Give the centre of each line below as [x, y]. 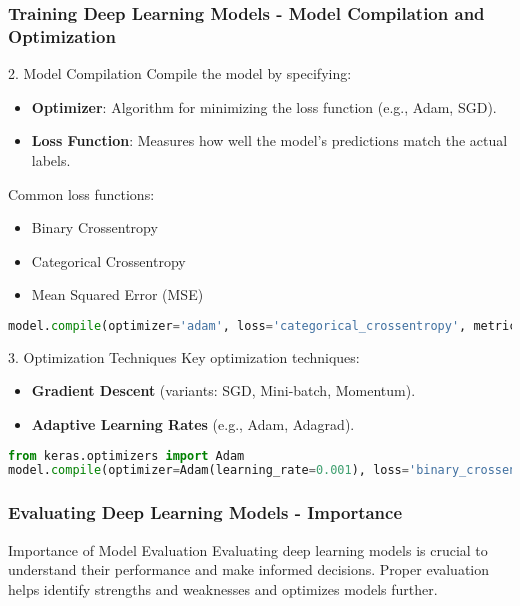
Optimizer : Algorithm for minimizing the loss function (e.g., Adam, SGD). [264, 106]
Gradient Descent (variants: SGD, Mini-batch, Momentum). [223, 390]
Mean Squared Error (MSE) [117, 294]
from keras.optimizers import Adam [126, 455]
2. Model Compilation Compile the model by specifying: [180, 73]
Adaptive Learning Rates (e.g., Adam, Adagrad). [193, 423]
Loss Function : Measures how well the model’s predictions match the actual [269, 140]
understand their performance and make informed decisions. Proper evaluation [249, 569]
